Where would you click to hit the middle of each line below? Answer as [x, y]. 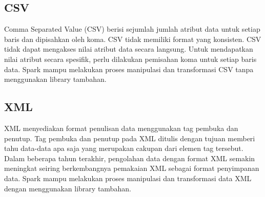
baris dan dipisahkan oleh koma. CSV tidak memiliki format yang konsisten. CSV [133, 39]
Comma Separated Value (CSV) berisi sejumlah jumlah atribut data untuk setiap [132, 29]
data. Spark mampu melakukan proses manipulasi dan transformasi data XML [128, 178]
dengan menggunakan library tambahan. [68, 188]
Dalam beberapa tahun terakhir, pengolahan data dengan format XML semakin [130, 158]
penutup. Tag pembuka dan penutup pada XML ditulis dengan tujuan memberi [130, 138]
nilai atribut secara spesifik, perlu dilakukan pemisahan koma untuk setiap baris [130, 59]
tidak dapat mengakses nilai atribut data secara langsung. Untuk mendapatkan [129, 49]
